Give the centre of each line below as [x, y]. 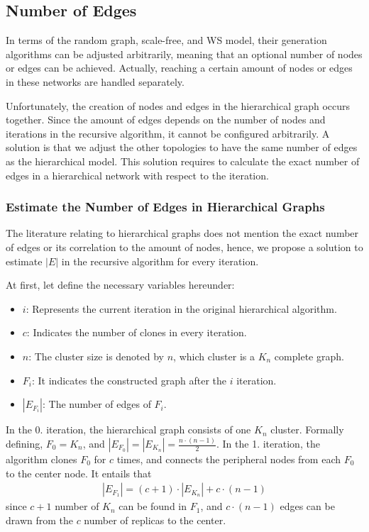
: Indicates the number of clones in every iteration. [137, 332]
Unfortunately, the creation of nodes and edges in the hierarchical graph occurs [178, 105]
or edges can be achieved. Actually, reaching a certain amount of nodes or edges [179, 68]
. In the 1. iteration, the [268, 444]
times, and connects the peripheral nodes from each [228, 459]
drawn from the [39, 520]
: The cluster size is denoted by [96, 356]
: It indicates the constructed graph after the [129, 380]
